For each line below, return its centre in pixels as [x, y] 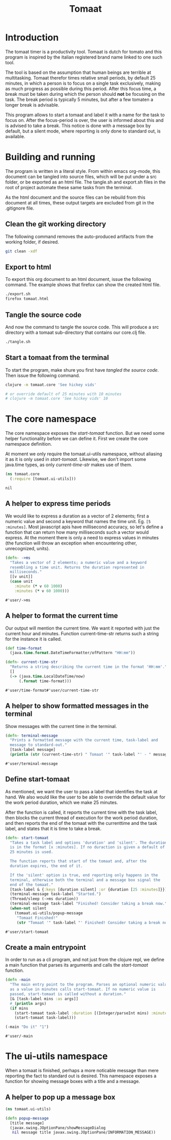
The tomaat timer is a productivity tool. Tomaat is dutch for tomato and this [83, 51]
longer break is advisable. [32, 105]
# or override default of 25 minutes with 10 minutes [64, 394]
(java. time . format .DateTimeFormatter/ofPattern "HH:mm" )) [73, 653]
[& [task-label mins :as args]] [44, 999]
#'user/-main [19, 1036]
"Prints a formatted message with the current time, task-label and [84, 740]
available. [15, 136]
